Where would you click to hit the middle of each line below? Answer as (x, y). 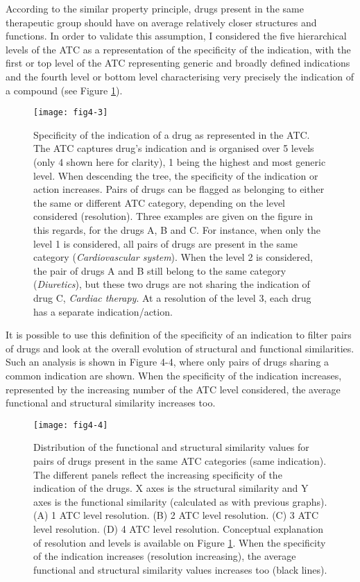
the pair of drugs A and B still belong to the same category (160, 270)
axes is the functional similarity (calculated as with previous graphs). (180, 501)
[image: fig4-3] (71, 113)
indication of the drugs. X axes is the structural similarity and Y (171, 488)
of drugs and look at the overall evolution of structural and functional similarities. (180, 348)
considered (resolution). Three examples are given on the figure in (173, 216)
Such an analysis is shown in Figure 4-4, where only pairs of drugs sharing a (168, 362)
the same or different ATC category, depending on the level (160, 202)
